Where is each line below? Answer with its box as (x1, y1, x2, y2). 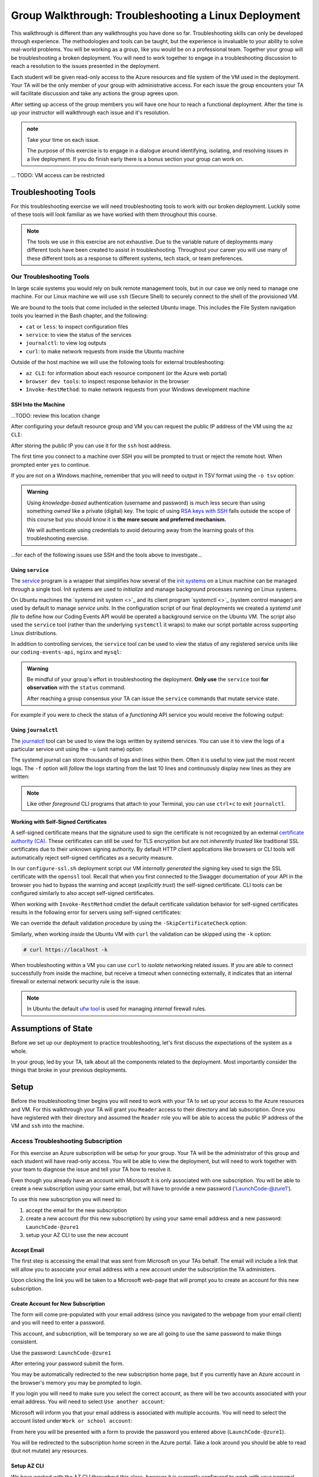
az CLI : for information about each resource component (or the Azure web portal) (25, 369, 227, 376)
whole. (11, 1047, 28, 1055)
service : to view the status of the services (25, 331, 132, 338)
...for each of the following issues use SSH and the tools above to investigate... (11, 551, 203, 558)
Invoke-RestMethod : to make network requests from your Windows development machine (25, 386, 250, 393)
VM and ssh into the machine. (11, 1123, 84, 1130)
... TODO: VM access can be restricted (11, 172, 105, 179)
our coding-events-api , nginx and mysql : (11, 649, 122, 656)
